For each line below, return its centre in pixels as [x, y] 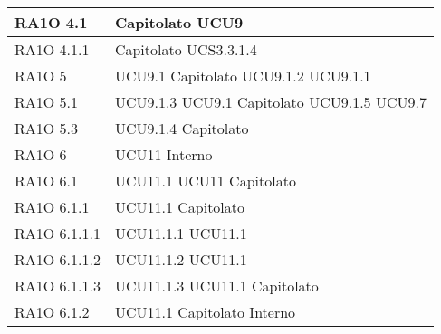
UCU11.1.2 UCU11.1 [181, 259]
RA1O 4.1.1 [52, 49]
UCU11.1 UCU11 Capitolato [205, 181]
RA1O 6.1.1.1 [58, 233]
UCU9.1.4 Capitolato [182, 128]
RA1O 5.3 [47, 128]
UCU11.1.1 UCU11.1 [181, 233]
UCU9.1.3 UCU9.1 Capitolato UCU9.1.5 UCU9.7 [270, 102]
